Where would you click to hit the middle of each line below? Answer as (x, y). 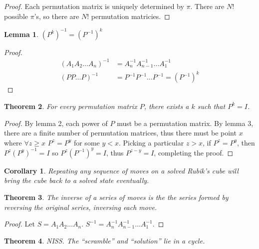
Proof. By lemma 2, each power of (56, 123)
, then (246, 142)
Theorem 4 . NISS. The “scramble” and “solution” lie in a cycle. (105, 240)
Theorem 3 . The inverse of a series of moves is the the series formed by (116, 197)
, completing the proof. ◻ (194, 152)
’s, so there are (57, 16)
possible (16, 16)
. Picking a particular (151, 142)
